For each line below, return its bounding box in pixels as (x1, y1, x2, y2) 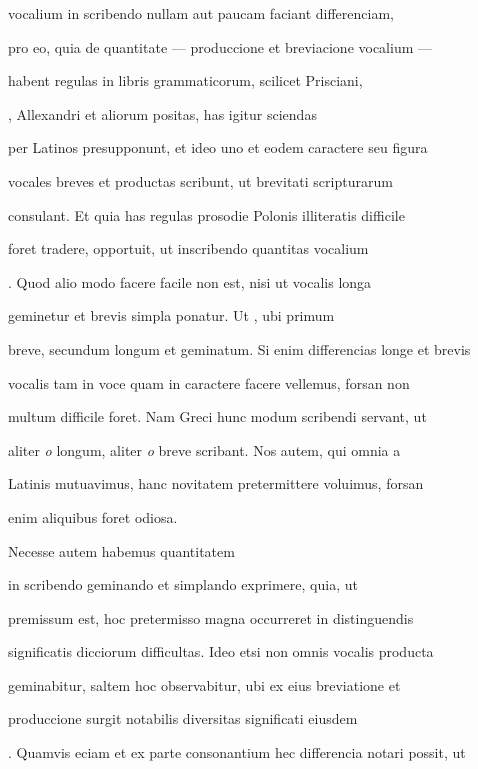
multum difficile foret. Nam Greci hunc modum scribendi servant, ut (8, 406, 427, 427)
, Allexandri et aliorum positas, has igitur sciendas (8, 103, 317, 124)
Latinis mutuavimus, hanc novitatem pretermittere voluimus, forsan (8, 473, 424, 494)
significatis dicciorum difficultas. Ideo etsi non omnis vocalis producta (8, 641, 434, 662)
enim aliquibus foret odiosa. (8, 506, 178, 527)
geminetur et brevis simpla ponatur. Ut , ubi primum (8, 305, 335, 326)
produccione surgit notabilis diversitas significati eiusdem (8, 708, 358, 729)
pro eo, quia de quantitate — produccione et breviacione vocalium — (8, 36, 433, 57)
